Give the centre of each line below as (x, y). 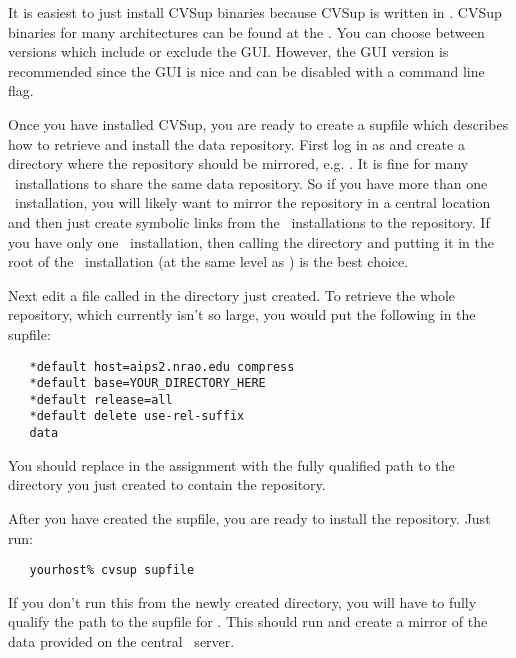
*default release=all (101, 399)
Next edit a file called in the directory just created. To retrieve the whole (232, 294)
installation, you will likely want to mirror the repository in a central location (252, 202)
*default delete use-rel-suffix (137, 416)
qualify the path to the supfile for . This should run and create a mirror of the (248, 621)
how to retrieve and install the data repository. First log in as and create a (236, 143)
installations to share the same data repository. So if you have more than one (251, 182)
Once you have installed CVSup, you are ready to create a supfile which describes (258, 123)
